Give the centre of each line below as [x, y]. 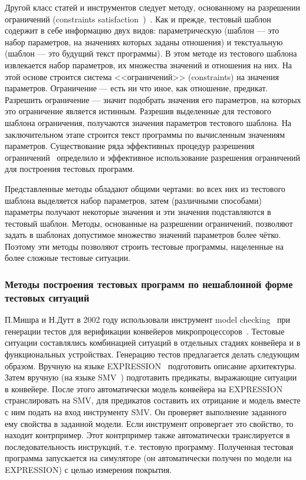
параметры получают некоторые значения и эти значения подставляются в [138, 212]
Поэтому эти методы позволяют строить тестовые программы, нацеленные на [144, 246]
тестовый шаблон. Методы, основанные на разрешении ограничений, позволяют [149, 223]
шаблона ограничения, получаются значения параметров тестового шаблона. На [148, 122]
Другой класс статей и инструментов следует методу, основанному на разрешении [153, 7]
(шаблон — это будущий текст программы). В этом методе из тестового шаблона [151, 53]
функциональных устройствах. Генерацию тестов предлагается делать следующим [152, 354]
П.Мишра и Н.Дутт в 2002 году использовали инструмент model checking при [148, 320]
